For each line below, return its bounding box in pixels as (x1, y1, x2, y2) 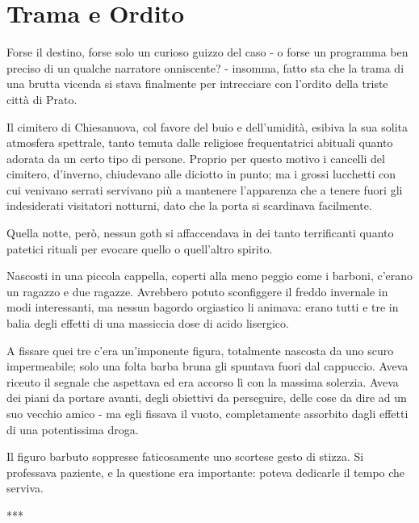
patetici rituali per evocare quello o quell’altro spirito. (6, 240, 273, 257)
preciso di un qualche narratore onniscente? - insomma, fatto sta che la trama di (6, 59, 404, 76)
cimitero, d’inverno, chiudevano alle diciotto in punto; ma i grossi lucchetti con (6, 165, 396, 182)
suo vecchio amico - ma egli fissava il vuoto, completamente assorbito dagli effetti (6, 405, 409, 421)
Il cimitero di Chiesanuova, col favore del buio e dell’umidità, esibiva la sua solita (6, 118, 408, 135)
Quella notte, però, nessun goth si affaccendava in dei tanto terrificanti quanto (6, 224, 394, 241)
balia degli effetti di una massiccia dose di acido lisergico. (6, 315, 289, 332)
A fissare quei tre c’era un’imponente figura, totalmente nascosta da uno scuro (6, 341, 394, 358)
